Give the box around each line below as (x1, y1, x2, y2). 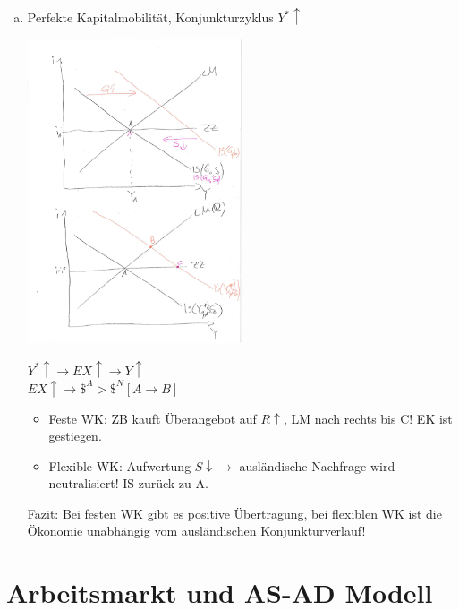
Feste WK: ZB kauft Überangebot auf (48, 408, 257, 427)
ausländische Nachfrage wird (239, 456, 395, 475)
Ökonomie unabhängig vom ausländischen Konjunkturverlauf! (27, 521, 366, 540)
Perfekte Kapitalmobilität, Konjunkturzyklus (27, 8, 274, 27)
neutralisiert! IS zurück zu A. (48, 474, 208, 493)
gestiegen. (48, 426, 102, 445)
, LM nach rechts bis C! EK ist (283, 408, 453, 427)
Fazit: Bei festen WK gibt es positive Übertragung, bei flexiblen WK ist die (27, 503, 442, 522)
